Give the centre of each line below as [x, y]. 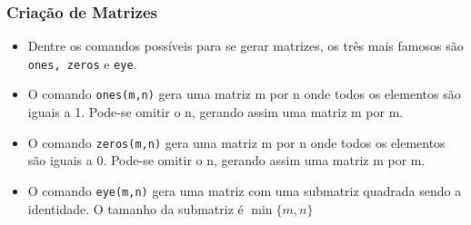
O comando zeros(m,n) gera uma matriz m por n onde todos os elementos [236, 142]
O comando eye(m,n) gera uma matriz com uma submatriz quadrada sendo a [245, 190]
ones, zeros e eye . [82, 63]
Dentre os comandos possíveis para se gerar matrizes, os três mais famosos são [246, 46]
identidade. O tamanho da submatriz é [135, 208]
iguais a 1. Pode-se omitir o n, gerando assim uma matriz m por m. [215, 112]
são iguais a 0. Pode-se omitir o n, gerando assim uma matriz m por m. [226, 160]
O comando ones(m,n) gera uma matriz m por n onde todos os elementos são [244, 94]
